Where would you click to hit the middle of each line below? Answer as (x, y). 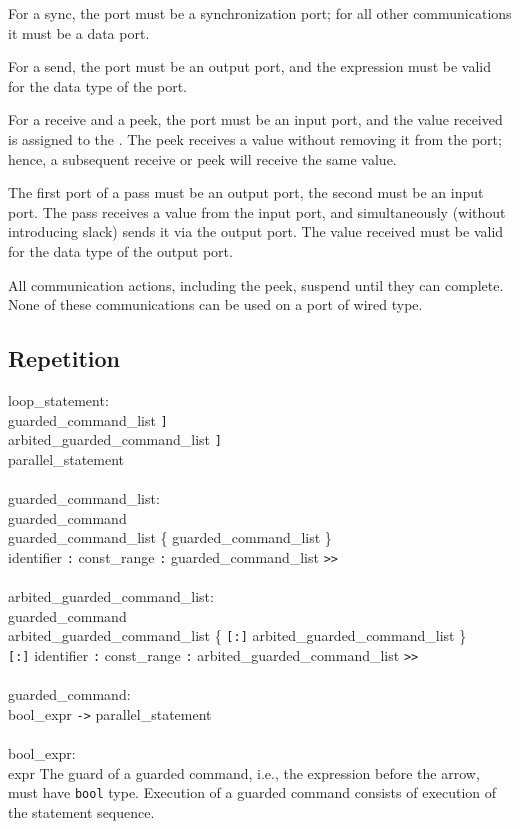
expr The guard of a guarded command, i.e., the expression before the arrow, (244, 772)
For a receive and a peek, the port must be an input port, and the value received (255, 119)
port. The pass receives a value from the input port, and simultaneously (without (257, 211)
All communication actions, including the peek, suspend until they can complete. (256, 284)
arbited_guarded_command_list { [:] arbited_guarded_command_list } (237, 635)
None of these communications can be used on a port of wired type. (215, 304)
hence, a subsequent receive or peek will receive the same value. (202, 158)
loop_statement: (58, 399)
